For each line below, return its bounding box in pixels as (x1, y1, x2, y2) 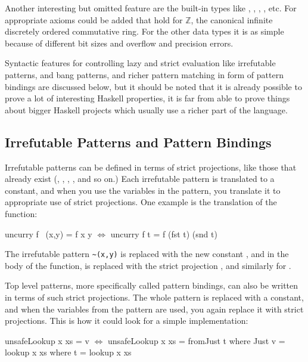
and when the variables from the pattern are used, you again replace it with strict (5, 302, 304, 315)
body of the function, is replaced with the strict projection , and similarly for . (5, 259, 291, 271)
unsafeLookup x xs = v (5, 334, 89, 346)
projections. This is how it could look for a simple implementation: (5, 314, 248, 327)
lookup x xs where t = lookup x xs (5, 346, 132, 358)
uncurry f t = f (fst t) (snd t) (110, 227, 217, 240)
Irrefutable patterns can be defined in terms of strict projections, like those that (5, 160, 297, 173)
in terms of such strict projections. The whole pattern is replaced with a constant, (5, 290, 304, 303)
